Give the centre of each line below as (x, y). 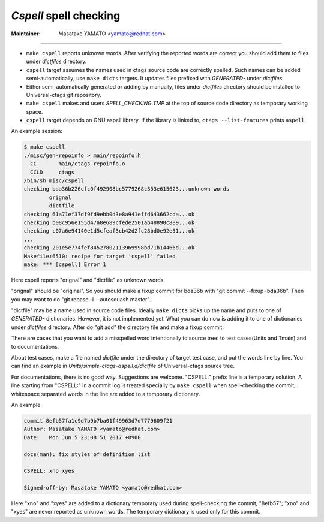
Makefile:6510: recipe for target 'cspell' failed (100, 256)
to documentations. (35, 346)
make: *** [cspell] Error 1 (65, 264)
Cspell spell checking (66, 16)
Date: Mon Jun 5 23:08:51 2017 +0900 (82, 437)
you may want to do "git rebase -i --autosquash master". (81, 299)
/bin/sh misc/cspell (54, 181)
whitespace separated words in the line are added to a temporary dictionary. (106, 394)
